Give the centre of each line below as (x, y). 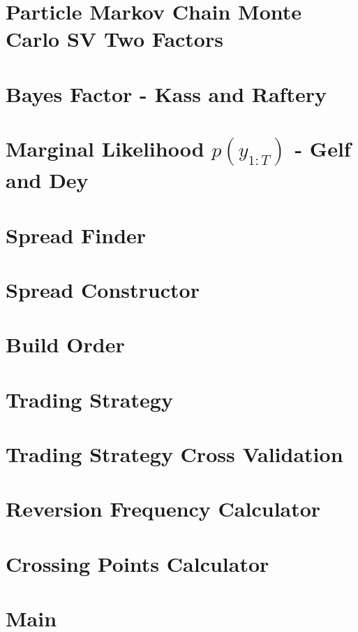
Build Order (65, 344)
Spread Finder (76, 235)
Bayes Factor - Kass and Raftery (166, 93)
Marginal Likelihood (105, 149)
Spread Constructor (103, 289)
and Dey (47, 180)
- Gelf (323, 149)
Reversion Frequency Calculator (163, 509)
